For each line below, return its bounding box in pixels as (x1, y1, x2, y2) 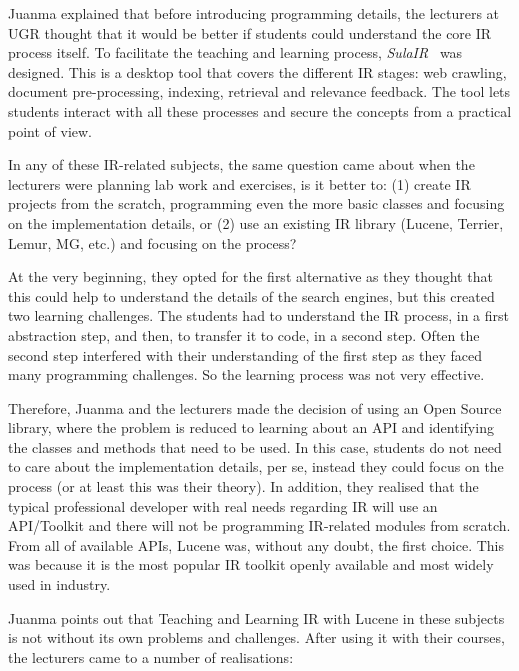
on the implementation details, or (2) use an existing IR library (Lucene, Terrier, (8, 212, 504, 233)
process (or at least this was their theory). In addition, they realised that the (8, 476, 479, 497)
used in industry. (8, 574, 111, 595)
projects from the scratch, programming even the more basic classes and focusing (8, 193, 505, 214)
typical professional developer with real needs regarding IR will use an (8, 495, 438, 516)
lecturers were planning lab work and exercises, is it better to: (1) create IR (8, 173, 471, 194)
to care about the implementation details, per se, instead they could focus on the (8, 456, 504, 477)
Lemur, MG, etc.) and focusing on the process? (8, 232, 297, 253)
